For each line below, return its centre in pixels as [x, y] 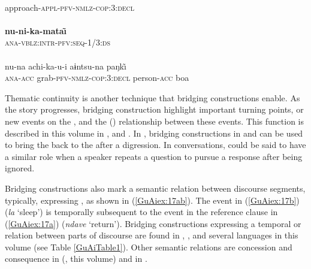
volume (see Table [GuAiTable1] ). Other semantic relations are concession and [149, 247]
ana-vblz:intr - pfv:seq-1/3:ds [58, 42]
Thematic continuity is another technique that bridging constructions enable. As [153, 97]
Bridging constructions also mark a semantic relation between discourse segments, [155, 188]
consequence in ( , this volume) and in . [76, 259]
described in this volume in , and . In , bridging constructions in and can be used [154, 133]
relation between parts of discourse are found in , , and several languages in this [152, 235]
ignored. [20, 168]
